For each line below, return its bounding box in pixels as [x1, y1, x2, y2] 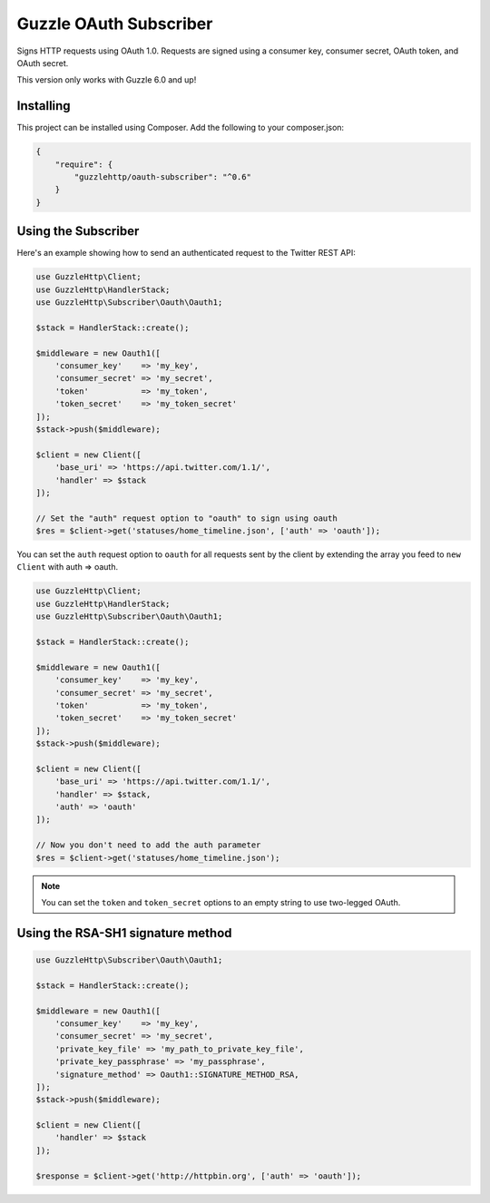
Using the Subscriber [16, 223, 140, 240]
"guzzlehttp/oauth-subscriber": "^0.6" [73, 172, 251, 181]
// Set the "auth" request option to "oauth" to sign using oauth [35, 513, 338, 523]
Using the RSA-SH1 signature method [16, 925, 232, 941]
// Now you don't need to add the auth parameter [35, 840, 261, 850]
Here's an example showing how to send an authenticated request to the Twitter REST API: [16, 248, 356, 259]
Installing [16, 98, 72, 113]
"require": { [54, 159, 113, 170]
